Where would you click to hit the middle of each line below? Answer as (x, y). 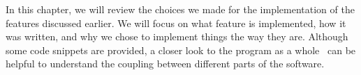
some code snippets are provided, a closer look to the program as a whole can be (181, 50)
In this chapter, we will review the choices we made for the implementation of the (180, 9)
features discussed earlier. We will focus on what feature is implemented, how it (176, 23)
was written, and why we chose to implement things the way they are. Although (177, 36)
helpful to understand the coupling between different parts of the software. (165, 64)
